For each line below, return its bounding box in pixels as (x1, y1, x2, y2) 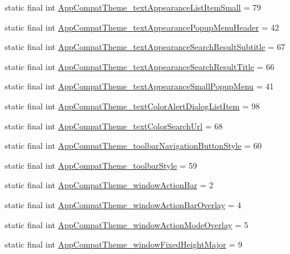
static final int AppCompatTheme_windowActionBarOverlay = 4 (5, 198, 242, 210)
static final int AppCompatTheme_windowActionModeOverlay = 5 (5, 218, 248, 230)
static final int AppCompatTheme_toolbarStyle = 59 (5, 159, 197, 171)
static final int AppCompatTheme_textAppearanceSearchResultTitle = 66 (5, 60, 275, 72)
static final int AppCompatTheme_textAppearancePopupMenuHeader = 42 (5, 21, 279, 33)
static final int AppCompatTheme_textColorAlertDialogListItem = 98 (5, 99, 260, 112)
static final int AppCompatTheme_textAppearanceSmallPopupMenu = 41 (5, 80, 274, 92)
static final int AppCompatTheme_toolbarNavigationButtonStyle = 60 (5, 139, 262, 152)
